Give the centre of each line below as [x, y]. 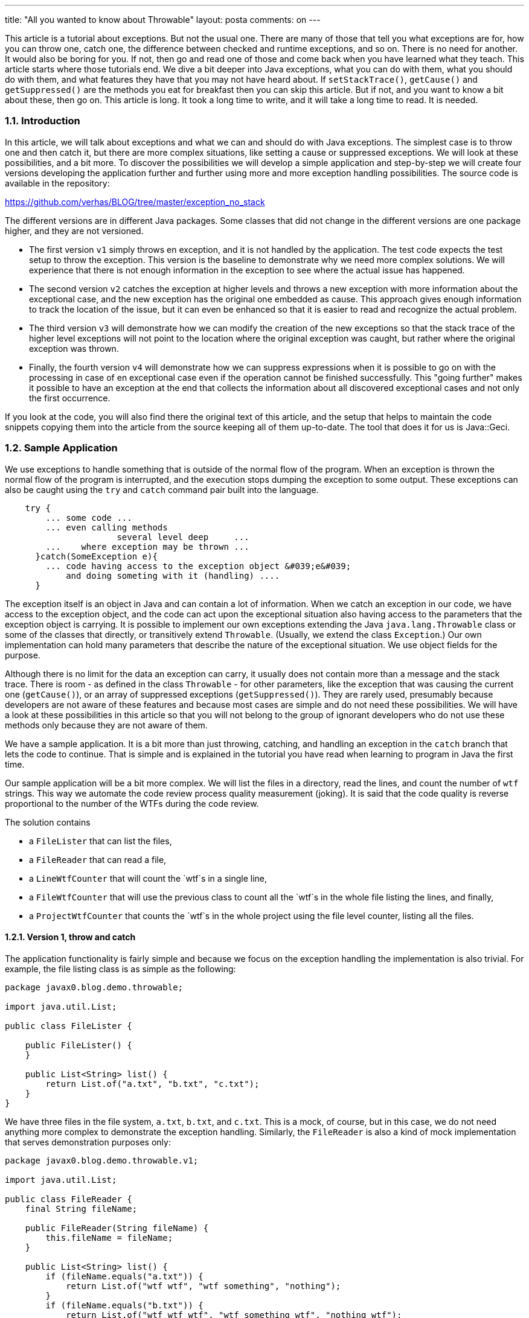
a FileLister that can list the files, [101, 841]
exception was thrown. [74, 348]
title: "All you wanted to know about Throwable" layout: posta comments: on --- [163, 20]
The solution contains [48, 822]
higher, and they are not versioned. [74, 231]
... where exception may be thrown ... [147, 546]
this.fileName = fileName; [109, 1237]
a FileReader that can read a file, [98, 859]
